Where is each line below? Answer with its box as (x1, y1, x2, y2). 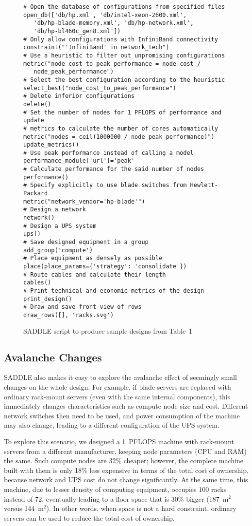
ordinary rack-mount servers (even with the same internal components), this (4, 391, 231, 401)
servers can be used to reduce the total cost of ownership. (4, 512, 175, 523)
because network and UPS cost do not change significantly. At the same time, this (4, 474, 248, 485)
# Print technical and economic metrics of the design (23, 287, 204, 294)
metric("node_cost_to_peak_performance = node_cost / (23, 60, 201, 67)
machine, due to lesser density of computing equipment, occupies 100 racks (4, 484, 227, 494)
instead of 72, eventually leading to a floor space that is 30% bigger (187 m (4, 493, 229, 504)
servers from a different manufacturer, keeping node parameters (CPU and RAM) (4, 446, 247, 456)
